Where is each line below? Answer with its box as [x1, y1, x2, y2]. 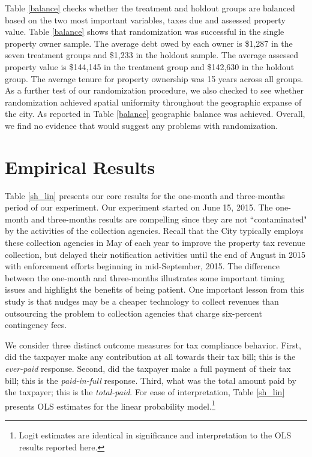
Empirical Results [5, 154, 155, 179]
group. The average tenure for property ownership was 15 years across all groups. [5, 72, 304, 85]
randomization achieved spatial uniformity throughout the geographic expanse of [5, 95, 302, 108]
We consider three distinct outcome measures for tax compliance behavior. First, [5, 338, 301, 351]
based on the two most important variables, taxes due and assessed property [5, 13, 286, 26]
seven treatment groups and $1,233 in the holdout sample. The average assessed [5, 49, 299, 61]
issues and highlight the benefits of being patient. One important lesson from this [5, 283, 304, 296]
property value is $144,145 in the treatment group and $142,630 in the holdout [5, 60, 295, 73]
